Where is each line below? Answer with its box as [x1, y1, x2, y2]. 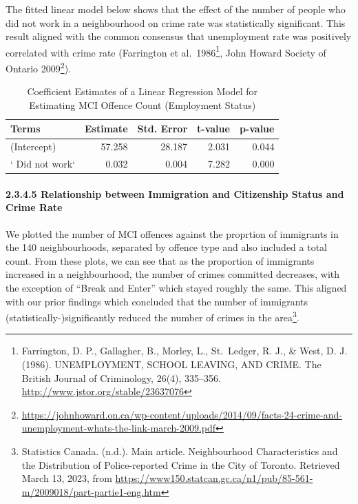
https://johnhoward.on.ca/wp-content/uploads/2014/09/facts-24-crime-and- [21, 407, 342, 421]
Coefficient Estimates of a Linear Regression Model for [27, 84, 258, 99]
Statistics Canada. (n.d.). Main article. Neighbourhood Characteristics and [21, 444, 338, 458]
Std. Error [137, 121, 188, 136]
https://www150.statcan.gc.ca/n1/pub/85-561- [115, 471, 313, 485]
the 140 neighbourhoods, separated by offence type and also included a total [6, 240, 327, 254]
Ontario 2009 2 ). [6, 59, 71, 75]
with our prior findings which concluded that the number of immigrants [6, 294, 308, 308]
